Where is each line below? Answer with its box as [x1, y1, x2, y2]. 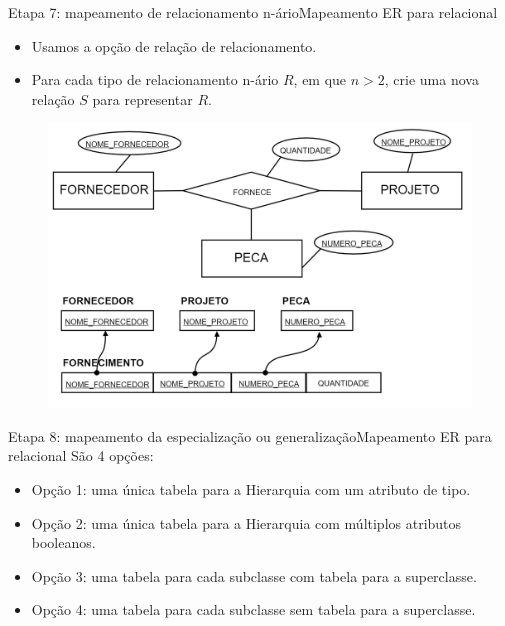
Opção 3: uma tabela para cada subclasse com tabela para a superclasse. [31, 565, 477, 586]
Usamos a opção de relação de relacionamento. [31, 35, 317, 56]
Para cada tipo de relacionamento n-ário [31, 69, 279, 90]
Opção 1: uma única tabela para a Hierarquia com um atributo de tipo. [31, 479, 471, 500]
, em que [293, 69, 347, 90]
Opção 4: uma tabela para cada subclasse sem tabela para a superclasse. [31, 599, 476, 620]
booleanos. [31, 532, 96, 553]
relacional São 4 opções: [8, 445, 154, 466]
